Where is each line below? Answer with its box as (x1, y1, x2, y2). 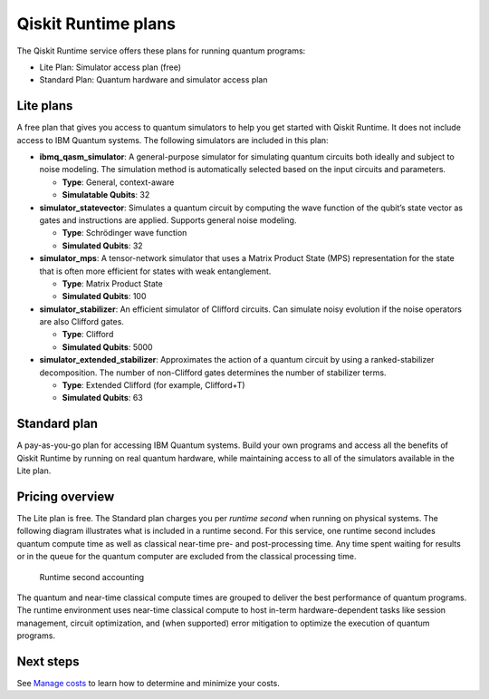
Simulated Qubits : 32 (62, 240, 144, 251)
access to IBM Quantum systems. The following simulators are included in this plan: (16, 134, 330, 145)
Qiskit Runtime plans (16, 14, 177, 34)
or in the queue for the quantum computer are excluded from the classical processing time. (16, 551, 357, 562)
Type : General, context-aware (62, 177, 175, 188)
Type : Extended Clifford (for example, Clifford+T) (62, 380, 245, 391)
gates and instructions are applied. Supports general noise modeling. (39, 214, 297, 226)
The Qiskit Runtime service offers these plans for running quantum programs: (16, 45, 306, 56)
